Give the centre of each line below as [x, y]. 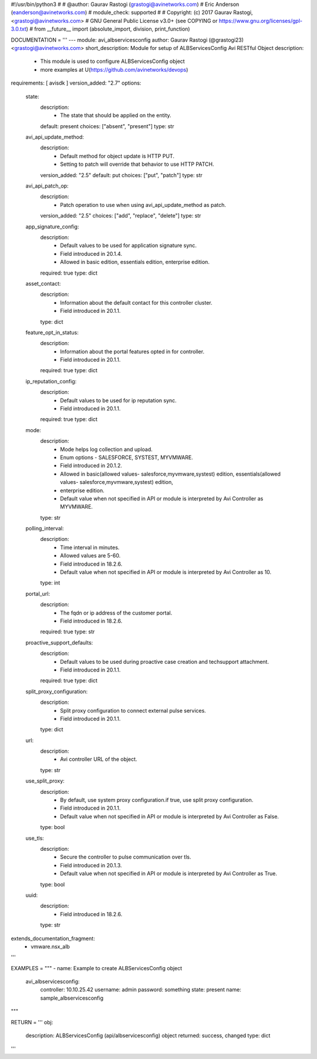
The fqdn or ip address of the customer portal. [116, 613]
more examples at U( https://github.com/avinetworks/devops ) [114, 69]
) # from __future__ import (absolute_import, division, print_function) [108, 29]
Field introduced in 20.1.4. [91, 253]
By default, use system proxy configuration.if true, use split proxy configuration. [157, 800]
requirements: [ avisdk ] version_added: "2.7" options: [76, 83]
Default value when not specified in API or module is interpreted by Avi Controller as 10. [166, 572]
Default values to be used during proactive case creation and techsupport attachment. [165, 662]
